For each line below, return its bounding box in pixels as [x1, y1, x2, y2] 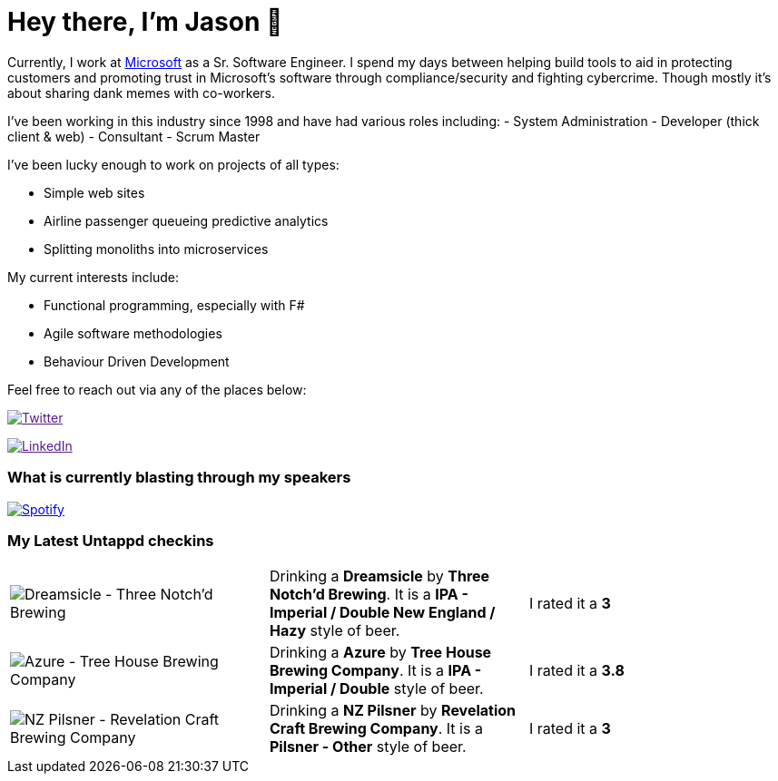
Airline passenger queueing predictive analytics [44, 212, 329, 229]
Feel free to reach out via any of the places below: [7, 381, 307, 397]
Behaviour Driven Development [44, 353, 230, 369]
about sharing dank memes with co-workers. [7, 84, 276, 101]
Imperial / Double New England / [269, 603, 496, 622]
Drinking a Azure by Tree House [269, 643, 492, 662]
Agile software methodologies [44, 325, 222, 341]
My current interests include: [7, 268, 179, 285]
